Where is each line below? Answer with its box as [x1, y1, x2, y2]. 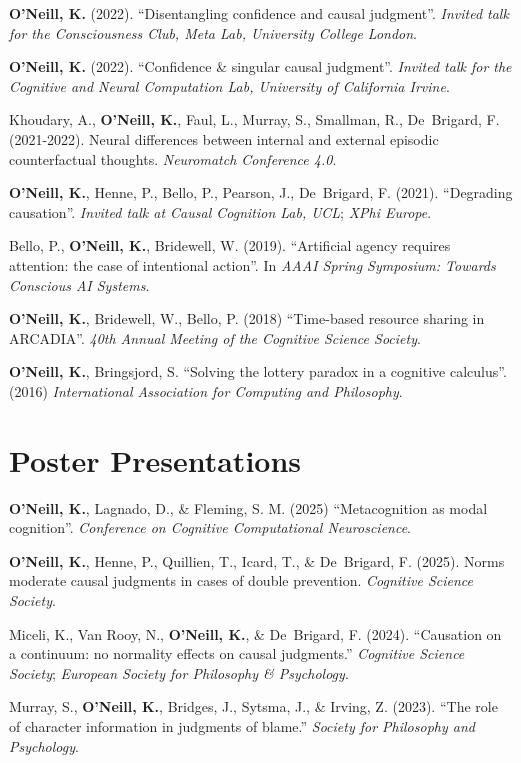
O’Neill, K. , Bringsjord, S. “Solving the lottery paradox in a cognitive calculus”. [9, 361, 507, 382]
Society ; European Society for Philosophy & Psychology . [9, 662, 349, 683]
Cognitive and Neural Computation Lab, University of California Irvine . [9, 75, 450, 96]
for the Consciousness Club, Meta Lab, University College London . [9, 22, 418, 43]
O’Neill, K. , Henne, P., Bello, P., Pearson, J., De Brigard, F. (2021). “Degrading [9, 182, 513, 203]
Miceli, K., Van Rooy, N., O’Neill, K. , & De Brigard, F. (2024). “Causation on [9, 623, 502, 644]
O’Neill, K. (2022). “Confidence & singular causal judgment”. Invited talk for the [9, 56, 512, 77]
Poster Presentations [9, 439, 302, 480]
